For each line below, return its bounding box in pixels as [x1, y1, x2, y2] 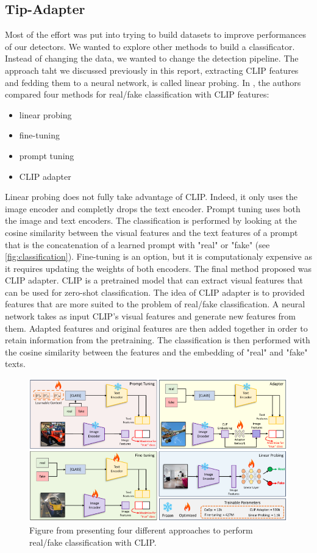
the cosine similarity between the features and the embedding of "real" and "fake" [5, 345, 308, 358]
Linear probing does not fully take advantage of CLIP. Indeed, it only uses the [5, 190, 298, 203]
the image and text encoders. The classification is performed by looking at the [5, 214, 297, 227]
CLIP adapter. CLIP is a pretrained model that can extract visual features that [5, 274, 303, 287]
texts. [5, 357, 26, 370]
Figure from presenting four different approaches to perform [29, 523, 253, 536]
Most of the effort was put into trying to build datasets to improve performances [5, 28, 307, 41]
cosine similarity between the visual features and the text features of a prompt [5, 226, 298, 238]
